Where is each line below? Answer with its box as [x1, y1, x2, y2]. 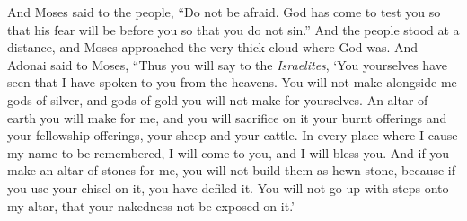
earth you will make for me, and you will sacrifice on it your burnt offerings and [7, 108, 447, 127]
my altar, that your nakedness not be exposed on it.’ [7, 196, 295, 215]
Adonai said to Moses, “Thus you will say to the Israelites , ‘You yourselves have [7, 55, 447, 74]
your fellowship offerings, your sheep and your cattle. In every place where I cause [7, 126, 458, 145]
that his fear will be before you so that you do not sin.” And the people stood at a [7, 20, 460, 39]
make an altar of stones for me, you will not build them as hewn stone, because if [7, 161, 455, 180]
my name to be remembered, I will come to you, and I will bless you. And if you [7, 143, 450, 162]
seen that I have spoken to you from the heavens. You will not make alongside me [7, 73, 457, 92]
